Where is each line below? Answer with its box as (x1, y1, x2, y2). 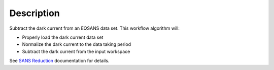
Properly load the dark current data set (22, 34, 104, 40)
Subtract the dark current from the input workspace (22, 48, 130, 54)
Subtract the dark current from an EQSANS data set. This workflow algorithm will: (9, 25, 180, 31)
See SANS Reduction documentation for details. (9, 58, 110, 64)
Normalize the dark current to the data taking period (22, 41, 131, 47)
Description (9, 8, 60, 19)
